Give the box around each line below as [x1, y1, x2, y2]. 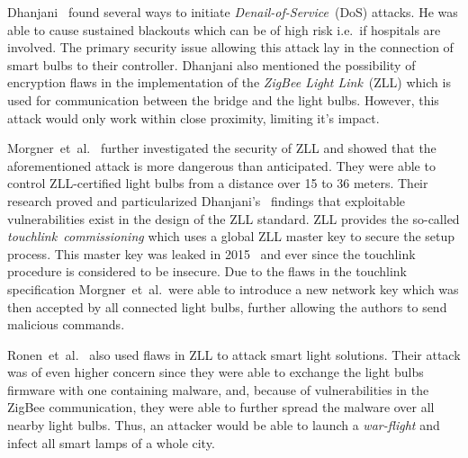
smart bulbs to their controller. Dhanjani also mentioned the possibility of [7, 55, 416, 74]
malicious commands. [7, 315, 125, 334]
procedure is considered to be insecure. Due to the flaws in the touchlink [7, 262, 407, 281]
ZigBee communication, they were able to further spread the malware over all [7, 398, 435, 417]
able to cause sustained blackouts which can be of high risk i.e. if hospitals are [7, 20, 441, 39]
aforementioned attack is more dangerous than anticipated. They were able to [7, 156, 436, 175]
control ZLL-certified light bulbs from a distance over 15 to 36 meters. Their [7, 174, 428, 193]
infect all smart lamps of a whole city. [7, 433, 215, 452]
